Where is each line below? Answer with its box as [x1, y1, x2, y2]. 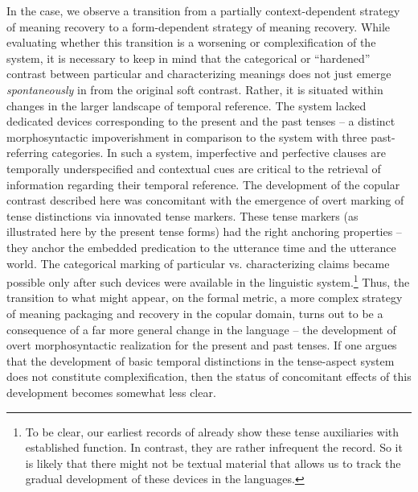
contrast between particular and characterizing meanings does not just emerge [6, 65, 391, 82]
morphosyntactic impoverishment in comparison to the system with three [6, 128, 367, 145]
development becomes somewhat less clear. [6, 383, 216, 400]
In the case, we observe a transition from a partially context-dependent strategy [6, 2, 400, 19]
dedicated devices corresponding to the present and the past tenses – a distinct [6, 113, 395, 130]
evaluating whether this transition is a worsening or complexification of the [6, 34, 376, 51]
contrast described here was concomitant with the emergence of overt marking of [6, 192, 404, 209]
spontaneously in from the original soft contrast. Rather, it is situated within [6, 81, 383, 97]
